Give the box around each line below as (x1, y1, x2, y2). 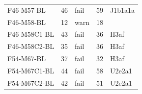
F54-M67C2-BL (7, 77, 55, 88)
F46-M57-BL (7, 4, 46, 15)
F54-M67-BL (7, 53, 46, 64)
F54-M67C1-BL (7, 65, 55, 75)
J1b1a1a (110, 4, 135, 15)
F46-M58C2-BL (7, 41, 55, 51)
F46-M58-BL (7, 17, 46, 27)
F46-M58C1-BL (7, 29, 55, 39)
